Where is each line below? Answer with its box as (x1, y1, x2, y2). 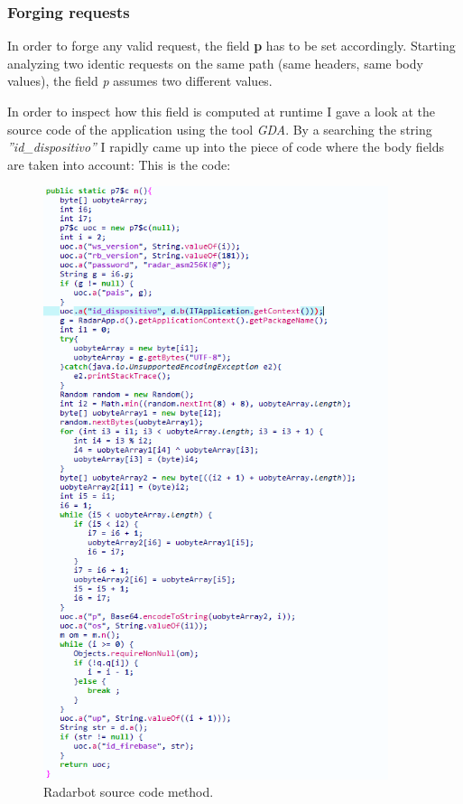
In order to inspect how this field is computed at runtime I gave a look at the (7, 102, 435, 120)
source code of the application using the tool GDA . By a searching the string (7, 119, 432, 138)
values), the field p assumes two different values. (7, 71, 273, 90)
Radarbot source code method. (43, 782, 214, 801)
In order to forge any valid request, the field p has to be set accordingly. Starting (7, 36, 456, 55)
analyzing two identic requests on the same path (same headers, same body (7, 53, 423, 72)
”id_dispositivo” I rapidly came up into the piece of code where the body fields (7, 137, 445, 156)
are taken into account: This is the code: (7, 154, 231, 173)
